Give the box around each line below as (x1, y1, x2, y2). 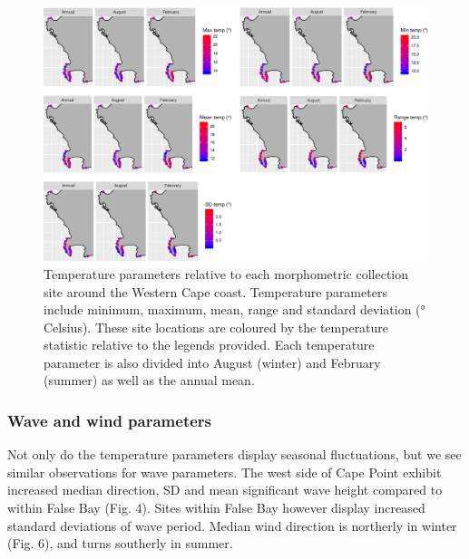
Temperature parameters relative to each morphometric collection (44, 264, 409, 283)
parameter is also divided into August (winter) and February (44, 352, 381, 371)
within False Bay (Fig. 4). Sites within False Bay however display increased (7, 498, 425, 517)
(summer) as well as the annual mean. (44, 371, 255, 390)
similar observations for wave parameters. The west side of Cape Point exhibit (7, 462, 442, 481)
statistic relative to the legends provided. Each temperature (44, 335, 375, 354)
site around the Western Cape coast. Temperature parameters (44, 282, 387, 301)
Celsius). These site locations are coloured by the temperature (44, 317, 389, 336)
